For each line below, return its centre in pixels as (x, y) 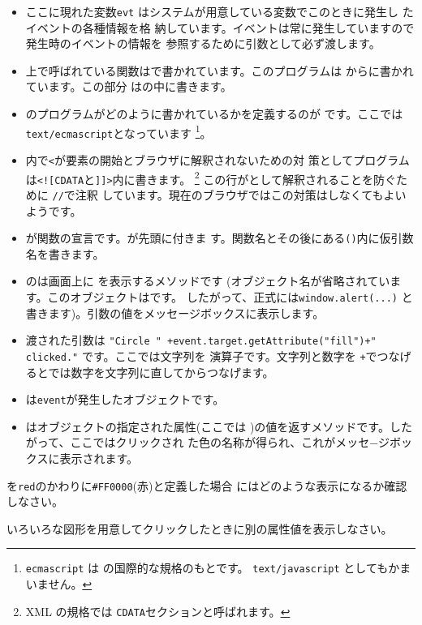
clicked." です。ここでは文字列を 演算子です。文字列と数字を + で (201, 355)
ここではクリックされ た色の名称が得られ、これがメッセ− (224, 442)
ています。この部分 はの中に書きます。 (129, 86)
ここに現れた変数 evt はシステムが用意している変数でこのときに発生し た (220, 11)
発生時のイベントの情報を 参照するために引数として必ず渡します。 (203, 43)
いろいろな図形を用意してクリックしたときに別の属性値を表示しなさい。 (200, 528)
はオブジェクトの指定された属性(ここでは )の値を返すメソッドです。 (207, 426)
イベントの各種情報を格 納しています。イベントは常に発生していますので (220, 27)
